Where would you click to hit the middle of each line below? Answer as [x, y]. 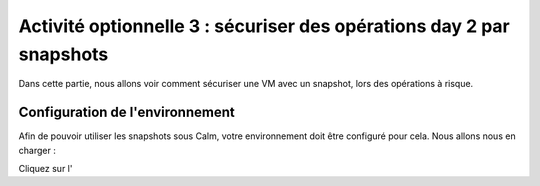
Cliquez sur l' [45, 169]
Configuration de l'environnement [126, 112]
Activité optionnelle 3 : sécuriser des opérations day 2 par [264, 26]
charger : [37, 150]
